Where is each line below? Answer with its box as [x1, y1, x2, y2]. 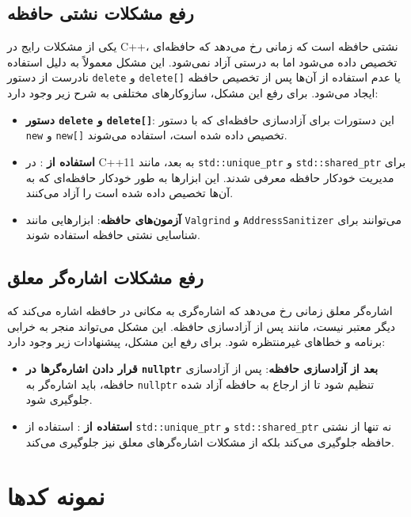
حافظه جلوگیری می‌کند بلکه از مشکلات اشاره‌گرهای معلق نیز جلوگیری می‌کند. [25, 433, 394, 450]
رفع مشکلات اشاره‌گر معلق [7, 265, 204, 290]
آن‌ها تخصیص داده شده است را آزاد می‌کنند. [25, 184, 234, 201]
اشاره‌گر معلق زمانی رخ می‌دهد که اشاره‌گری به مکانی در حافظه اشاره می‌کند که [7, 302, 393, 319]
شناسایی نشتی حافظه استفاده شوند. [25, 226, 200, 243]
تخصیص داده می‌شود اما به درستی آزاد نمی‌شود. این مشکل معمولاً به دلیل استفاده [7, 53, 398, 70]
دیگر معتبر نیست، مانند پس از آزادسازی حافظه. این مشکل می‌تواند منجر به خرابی [7, 317, 396, 334]
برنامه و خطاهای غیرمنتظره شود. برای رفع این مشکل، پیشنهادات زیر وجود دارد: [7, 333, 386, 350]
